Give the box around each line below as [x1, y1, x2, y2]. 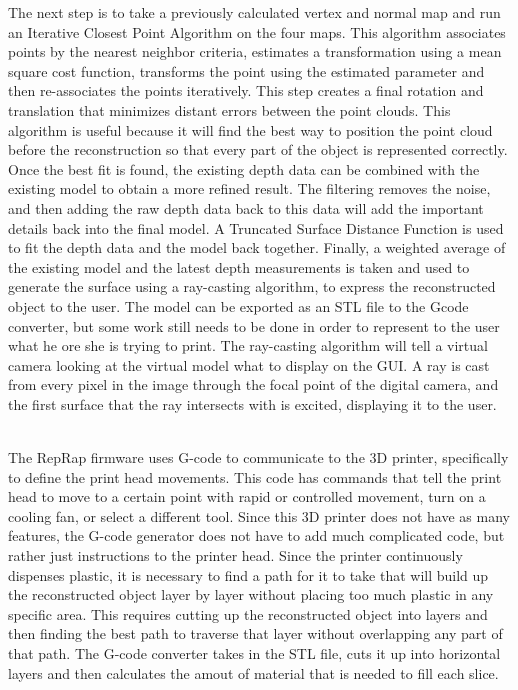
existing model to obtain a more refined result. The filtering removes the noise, [8, 178, 491, 199]
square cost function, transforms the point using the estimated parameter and [8, 60, 485, 81]
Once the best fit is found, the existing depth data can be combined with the [8, 158, 480, 179]
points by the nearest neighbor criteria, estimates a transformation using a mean [8, 41, 502, 62]
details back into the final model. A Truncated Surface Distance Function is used [8, 217, 504, 238]
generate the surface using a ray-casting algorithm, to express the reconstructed [8, 276, 496, 297]
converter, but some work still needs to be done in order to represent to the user [8, 315, 500, 336]
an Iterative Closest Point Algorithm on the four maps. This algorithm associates [8, 21, 506, 42]
